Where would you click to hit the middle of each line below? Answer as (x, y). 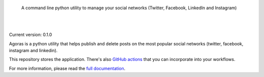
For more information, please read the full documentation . (67, 68)
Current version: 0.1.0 (31, 35)
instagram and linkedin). (33, 50)
